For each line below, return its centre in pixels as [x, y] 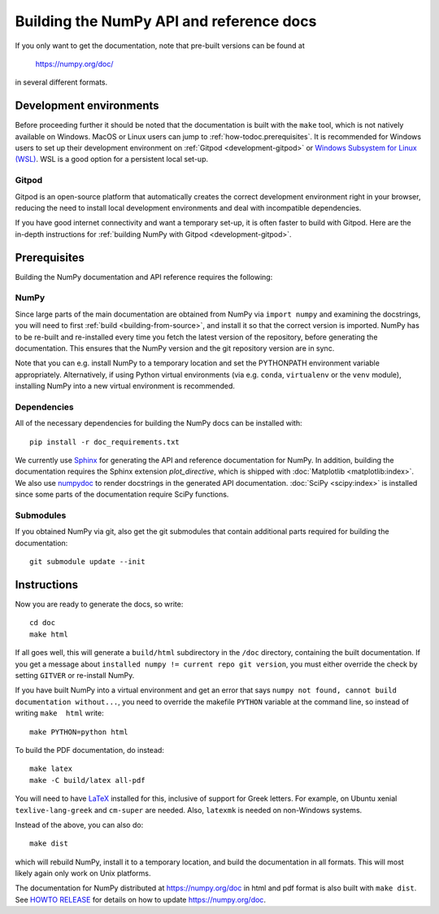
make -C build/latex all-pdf [87, 780]
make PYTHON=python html [79, 732]
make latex [51, 769]
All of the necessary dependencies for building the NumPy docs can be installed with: [159, 423]
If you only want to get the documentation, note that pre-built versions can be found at [160, 46]
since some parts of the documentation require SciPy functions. [122, 494]
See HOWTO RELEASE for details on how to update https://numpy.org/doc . [140, 899]
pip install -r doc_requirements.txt [105, 442]
